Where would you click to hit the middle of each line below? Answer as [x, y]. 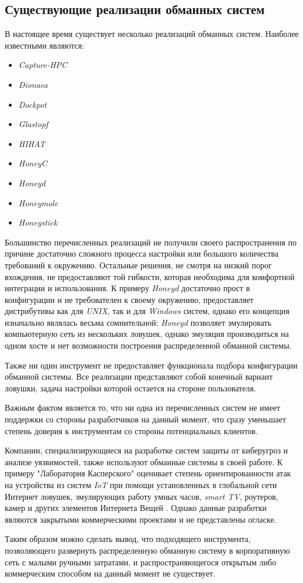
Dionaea [33, 84]
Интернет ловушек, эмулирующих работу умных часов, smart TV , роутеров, [142, 496]
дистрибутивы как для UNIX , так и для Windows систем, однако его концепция [147, 311]
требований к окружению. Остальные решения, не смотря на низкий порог [138, 265]
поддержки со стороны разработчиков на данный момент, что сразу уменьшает [145, 419]
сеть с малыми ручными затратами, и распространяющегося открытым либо [141, 562]
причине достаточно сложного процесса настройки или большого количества [142, 253]
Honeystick [38, 222]
